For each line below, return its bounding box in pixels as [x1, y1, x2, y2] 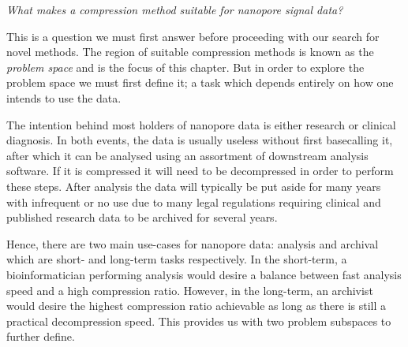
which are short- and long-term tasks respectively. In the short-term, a [6, 251, 347, 267]
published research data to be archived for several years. [6, 209, 278, 226]
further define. [6, 328, 75, 345]
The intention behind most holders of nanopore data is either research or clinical [6, 116, 396, 132]
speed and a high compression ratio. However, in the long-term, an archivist [6, 282, 373, 298]
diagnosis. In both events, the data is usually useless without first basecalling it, [6, 132, 393, 148]
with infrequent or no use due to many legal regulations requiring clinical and [6, 193, 381, 210]
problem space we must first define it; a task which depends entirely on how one [6, 74, 394, 91]
